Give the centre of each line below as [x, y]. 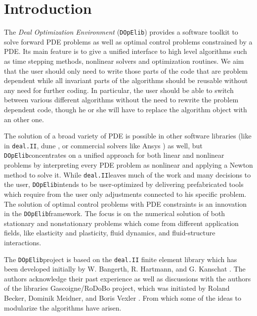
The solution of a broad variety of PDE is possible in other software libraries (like [128, 136]
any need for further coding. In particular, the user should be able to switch [119, 90]
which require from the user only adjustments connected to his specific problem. [125, 194]
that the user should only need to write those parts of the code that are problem [126, 70]
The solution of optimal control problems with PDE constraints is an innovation [126, 203]
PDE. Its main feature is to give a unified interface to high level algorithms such [126, 51]
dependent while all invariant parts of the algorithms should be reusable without [126, 80]
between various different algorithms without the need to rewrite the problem [121, 100]
